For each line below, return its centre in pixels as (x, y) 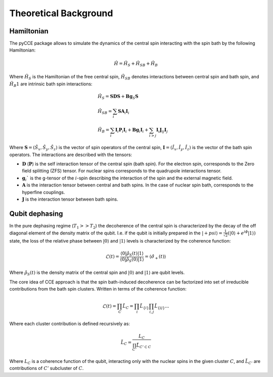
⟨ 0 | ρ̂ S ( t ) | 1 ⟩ (132, 254)
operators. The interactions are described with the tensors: (71, 155)
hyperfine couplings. (43, 192)
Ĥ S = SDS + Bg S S (118, 97)
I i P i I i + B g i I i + (132, 130)
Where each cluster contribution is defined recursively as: (70, 323)
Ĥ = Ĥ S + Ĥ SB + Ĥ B (136, 64)
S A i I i (124, 112)
